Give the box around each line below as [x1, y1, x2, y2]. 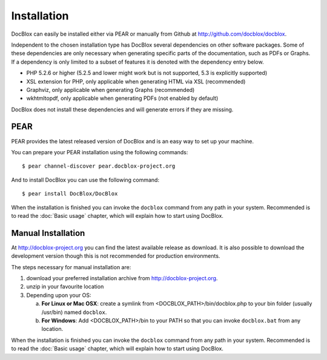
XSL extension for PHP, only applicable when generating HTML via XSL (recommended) [26, 77, 246, 85]
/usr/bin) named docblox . [41, 309, 107, 316]
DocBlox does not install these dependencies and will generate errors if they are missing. [11, 106, 234, 113]
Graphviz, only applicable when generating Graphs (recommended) [26, 86, 195, 93]
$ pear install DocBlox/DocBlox [22, 191, 118, 197]
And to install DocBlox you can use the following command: [11, 176, 160, 183]
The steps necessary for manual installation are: [11, 263, 131, 270]
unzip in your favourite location [26, 283, 104, 290]
